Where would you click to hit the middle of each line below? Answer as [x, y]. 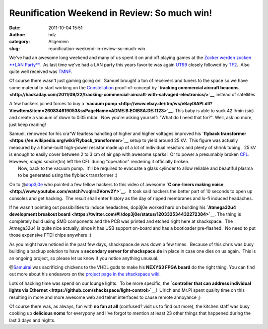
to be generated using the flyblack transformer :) [68, 175]
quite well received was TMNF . [41, 71]
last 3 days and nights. [32, 320]
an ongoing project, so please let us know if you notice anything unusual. [84, 258]
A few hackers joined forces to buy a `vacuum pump [63, 104]
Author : [17, 34]
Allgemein [59, 42]
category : [20, 42]
